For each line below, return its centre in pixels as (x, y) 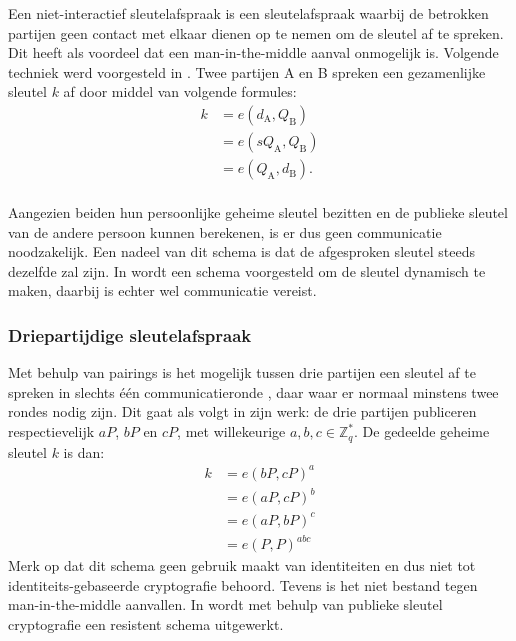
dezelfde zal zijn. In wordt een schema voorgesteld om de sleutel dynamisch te (247, 270)
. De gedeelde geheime (422, 431)
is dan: (84, 451)
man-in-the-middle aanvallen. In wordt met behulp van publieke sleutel (225, 604)
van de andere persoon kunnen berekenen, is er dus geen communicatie (225, 231)
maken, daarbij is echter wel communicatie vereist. (162, 290)
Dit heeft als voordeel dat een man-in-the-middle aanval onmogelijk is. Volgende (253, 52)
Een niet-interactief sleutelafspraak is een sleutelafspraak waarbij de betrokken (248, 13)
